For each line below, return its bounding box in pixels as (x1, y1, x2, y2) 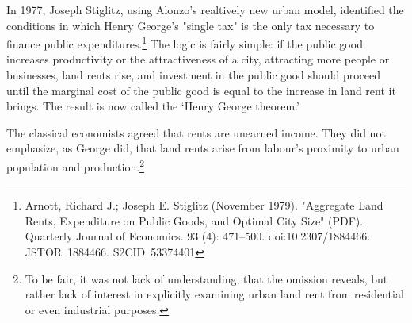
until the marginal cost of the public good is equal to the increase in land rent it (6, 82, 396, 98)
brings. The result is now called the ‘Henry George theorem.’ (6, 98, 299, 114)
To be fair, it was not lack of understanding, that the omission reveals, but (25, 270, 388, 286)
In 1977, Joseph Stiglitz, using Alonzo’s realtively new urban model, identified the (6, 2, 404, 17)
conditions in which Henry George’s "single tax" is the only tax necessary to (6, 17, 375, 33)
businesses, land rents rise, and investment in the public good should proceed (6, 67, 381, 83)
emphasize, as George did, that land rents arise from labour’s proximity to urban (6, 140, 399, 156)
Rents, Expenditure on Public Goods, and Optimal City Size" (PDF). (25, 212, 364, 229)
